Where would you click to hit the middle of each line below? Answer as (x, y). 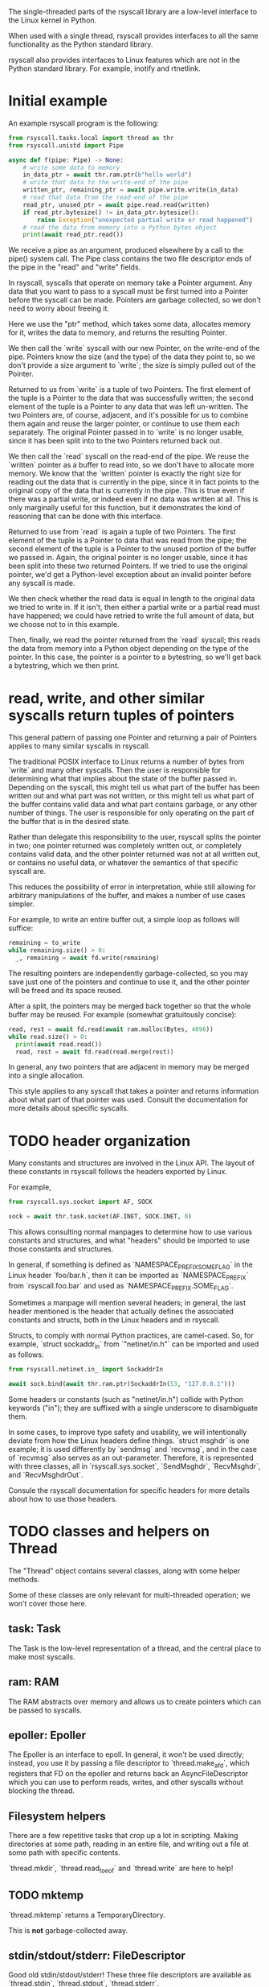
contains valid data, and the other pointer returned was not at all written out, (134, 854)
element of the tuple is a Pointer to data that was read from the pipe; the (128, 540)
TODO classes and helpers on (109, 1531)
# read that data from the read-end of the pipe (106, 198)
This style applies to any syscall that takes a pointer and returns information (134, 1091)
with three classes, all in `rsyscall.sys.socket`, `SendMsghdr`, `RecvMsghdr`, (134, 1466)
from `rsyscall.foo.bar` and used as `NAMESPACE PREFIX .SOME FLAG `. (121, 1286)
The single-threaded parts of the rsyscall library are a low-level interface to (133, 12)
